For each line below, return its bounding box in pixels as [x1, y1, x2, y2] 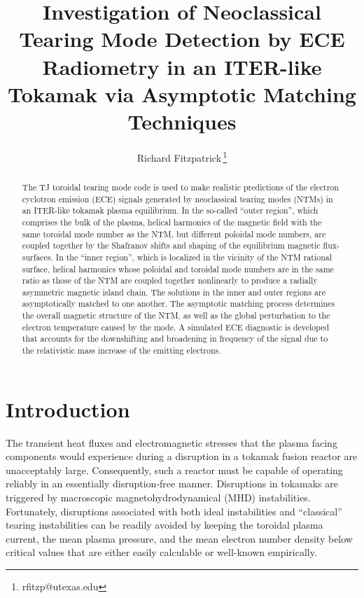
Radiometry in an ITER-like [42, 52, 322, 81]
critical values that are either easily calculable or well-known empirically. [6, 545, 317, 559]
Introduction [6, 394, 130, 423]
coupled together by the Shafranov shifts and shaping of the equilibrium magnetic [22, 239, 321, 251]
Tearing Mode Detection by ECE [19, 25, 345, 53]
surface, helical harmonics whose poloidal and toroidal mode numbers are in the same [22, 263, 334, 274]
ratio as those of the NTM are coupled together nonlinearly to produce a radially [22, 274, 318, 286]
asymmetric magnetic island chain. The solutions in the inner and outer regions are [22, 286, 325, 298]
